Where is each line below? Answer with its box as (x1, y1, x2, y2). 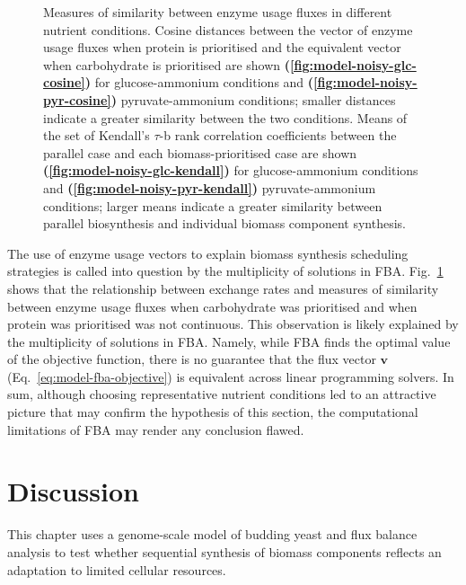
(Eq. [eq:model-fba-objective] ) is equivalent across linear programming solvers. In (7, 367, 454, 386)
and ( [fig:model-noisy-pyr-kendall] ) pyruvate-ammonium (43, 178, 376, 197)
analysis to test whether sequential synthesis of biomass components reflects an (7, 542, 442, 561)
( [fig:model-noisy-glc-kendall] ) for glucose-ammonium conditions (43, 161, 418, 180)
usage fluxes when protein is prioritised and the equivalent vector (43, 38, 401, 57)
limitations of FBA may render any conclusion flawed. (7, 420, 304, 439)
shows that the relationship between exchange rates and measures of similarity (7, 279, 439, 297)
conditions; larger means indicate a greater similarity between (43, 196, 382, 215)
